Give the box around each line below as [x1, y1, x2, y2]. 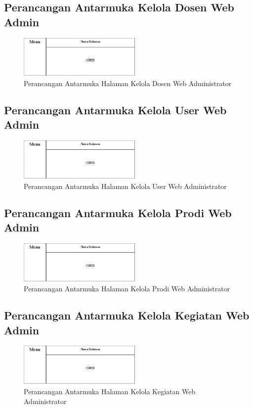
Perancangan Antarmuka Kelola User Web [4, 102, 227, 118]
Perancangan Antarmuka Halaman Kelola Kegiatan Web [24, 386, 196, 396]
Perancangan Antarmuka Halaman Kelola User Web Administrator [24, 181, 227, 191]
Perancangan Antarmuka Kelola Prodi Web [4, 205, 232, 220]
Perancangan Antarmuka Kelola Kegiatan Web [4, 308, 250, 323]
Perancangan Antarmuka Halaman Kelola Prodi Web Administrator [24, 283, 230, 294]
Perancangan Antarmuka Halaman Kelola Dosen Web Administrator [24, 78, 232, 89]
